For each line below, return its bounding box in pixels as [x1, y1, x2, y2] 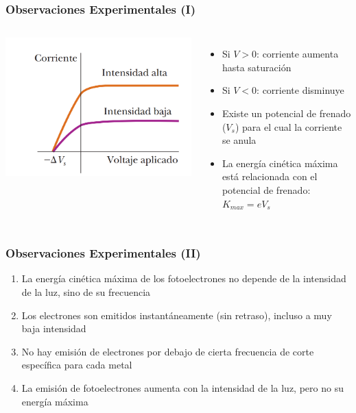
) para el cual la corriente [235, 119, 342, 134]
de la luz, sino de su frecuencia [21, 284, 151, 299]
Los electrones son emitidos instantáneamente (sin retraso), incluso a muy [21, 308, 332, 322]
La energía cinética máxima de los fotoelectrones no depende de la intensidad [21, 271, 346, 286]
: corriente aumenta [257, 47, 339, 61]
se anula [222, 133, 257, 147]
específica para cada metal [21, 358, 132, 372]
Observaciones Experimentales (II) [5, 245, 201, 262]
